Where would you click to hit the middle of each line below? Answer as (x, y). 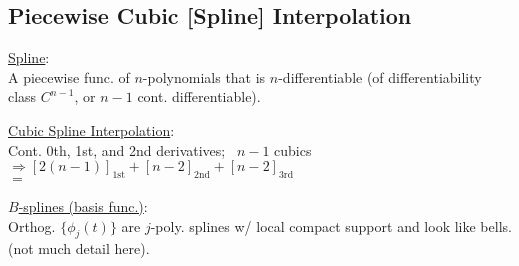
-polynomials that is (204, 76)
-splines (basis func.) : (83, 205)
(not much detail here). (79, 248)
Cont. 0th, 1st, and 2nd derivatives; (117, 149)
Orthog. (32, 225)
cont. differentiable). (199, 96)
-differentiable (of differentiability (380, 76)
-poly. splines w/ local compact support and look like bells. (331, 225)
